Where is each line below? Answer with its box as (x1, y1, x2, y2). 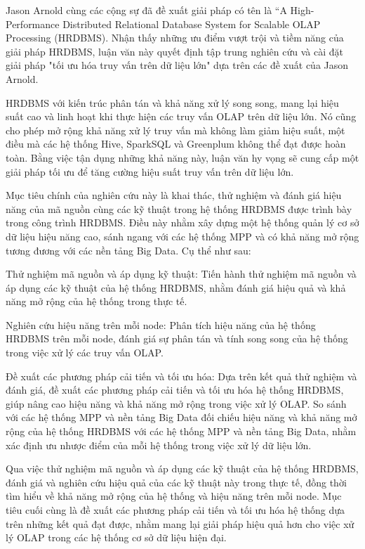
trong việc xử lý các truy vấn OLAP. (6, 345, 164, 360)
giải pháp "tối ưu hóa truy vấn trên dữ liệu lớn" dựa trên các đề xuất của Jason (6, 58, 349, 72)
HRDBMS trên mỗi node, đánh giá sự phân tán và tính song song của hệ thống (6, 331, 348, 346)
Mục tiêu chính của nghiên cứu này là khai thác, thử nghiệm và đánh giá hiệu (6, 188, 342, 202)
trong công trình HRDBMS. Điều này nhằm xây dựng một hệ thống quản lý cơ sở (6, 215, 359, 230)
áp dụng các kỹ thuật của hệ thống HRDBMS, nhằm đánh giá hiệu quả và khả (6, 280, 346, 295)
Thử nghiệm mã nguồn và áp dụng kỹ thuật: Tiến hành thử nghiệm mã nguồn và (6, 266, 357, 281)
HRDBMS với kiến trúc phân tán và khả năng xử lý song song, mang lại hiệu (6, 95, 339, 110)
